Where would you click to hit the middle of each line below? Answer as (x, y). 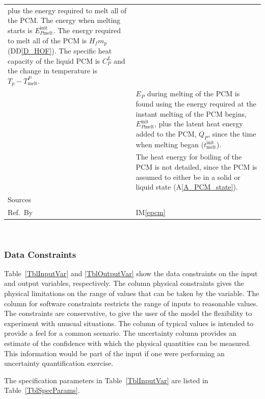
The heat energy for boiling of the (189, 157)
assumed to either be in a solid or (188, 177)
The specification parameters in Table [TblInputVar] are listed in (106, 380)
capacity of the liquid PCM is (54, 60)
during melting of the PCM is (193, 94)
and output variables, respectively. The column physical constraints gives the (124, 283)
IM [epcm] (151, 212)
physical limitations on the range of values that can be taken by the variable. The (132, 293)
